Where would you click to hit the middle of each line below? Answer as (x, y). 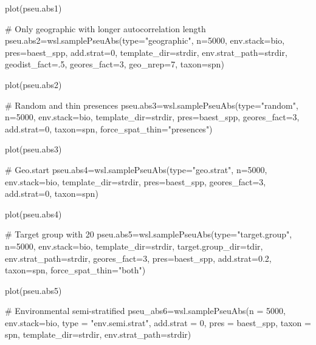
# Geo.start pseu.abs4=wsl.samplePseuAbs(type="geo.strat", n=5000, (136, 169)
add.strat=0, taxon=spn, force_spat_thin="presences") (109, 128)
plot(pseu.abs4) (33, 213)
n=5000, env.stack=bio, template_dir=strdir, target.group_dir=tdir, (134, 246)
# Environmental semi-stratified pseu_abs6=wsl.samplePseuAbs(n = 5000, (145, 311)
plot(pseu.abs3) (33, 149)
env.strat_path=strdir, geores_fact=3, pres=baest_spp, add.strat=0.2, (138, 258)
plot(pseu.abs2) (33, 84)
